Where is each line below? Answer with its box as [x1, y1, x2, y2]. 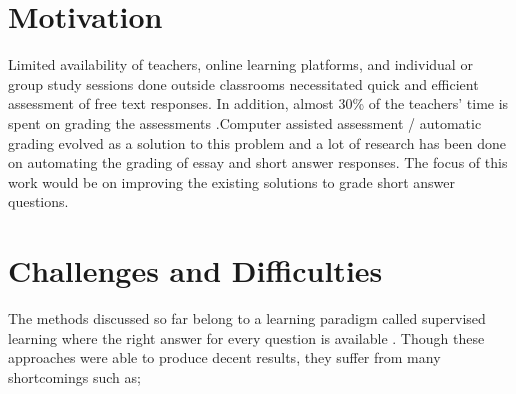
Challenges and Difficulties [8, 250, 383, 291]
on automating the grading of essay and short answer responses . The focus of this [8, 152, 508, 173]
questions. [8, 191, 69, 212]
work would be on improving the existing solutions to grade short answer [8, 171, 456, 192]
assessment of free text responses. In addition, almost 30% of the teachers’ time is [8, 93, 509, 114]
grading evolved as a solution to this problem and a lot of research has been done [8, 132, 506, 153]
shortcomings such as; [8, 366, 141, 387]
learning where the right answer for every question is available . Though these [8, 327, 485, 348]
